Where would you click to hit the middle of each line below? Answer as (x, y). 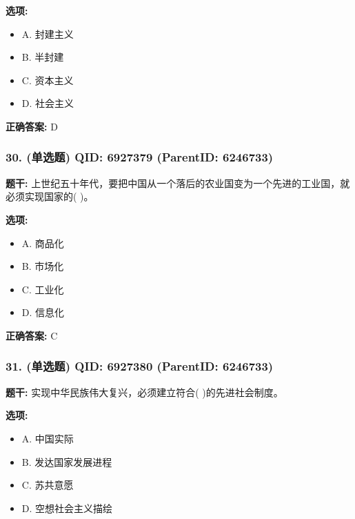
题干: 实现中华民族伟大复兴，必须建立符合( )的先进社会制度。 (144, 392)
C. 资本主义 (48, 80)
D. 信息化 (43, 312)
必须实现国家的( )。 (50, 196)
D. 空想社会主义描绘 (67, 508)
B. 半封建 (43, 57)
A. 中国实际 (48, 438)
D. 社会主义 (48, 103)
